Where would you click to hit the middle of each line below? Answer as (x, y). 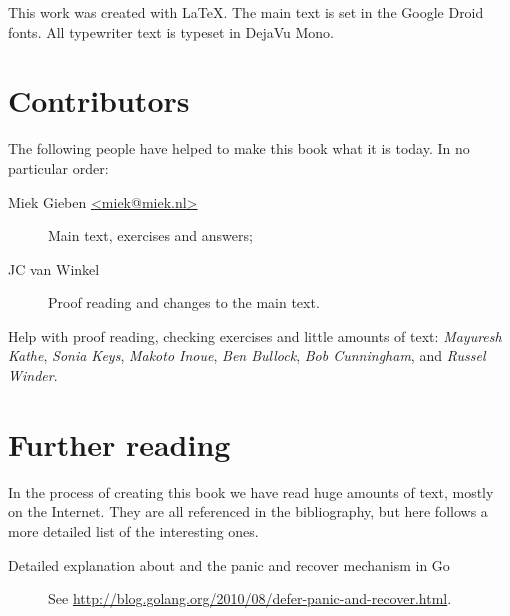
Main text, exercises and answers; (150, 235)
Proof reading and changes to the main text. (184, 302)
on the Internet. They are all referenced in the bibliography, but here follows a (248, 511)
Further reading (119, 443)
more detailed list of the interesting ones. (133, 530)
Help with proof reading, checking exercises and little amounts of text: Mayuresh (255, 335)
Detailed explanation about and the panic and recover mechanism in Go (229, 564)
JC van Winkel (54, 268)
